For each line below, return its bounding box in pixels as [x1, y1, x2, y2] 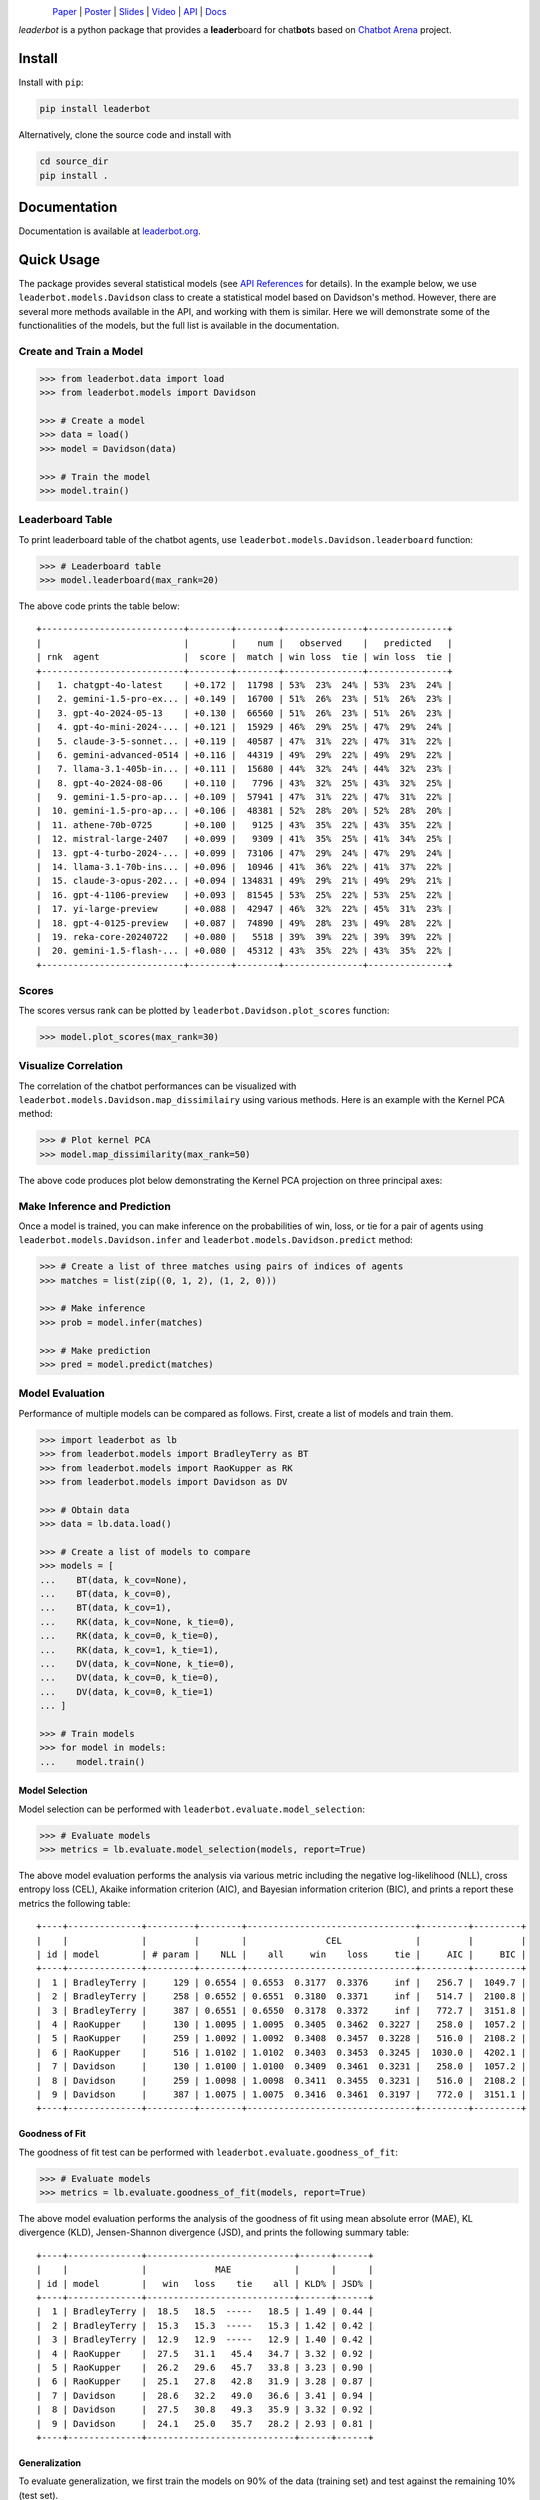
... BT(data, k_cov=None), [39, 1574, 188, 1585]
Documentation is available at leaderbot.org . [18, 225, 202, 237]
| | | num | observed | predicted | [36, 637, 453, 649]
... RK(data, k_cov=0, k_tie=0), [39, 1630, 220, 1642]
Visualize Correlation [18, 1059, 124, 1073]
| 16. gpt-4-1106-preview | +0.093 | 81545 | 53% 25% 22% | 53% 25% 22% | [36, 889, 453, 900]
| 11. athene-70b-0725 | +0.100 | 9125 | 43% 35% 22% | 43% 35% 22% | [36, 819, 453, 830]
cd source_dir [39, 156, 109, 167]
